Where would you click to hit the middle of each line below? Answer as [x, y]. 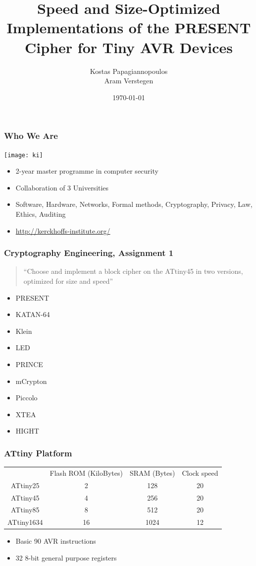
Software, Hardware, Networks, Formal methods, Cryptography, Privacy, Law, [134, 204]
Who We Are [31, 136]
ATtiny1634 [25, 522]
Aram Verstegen [129, 81]
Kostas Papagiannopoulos [129, 71]
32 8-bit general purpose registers [66, 557]
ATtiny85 [25, 510]
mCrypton [31, 381]
